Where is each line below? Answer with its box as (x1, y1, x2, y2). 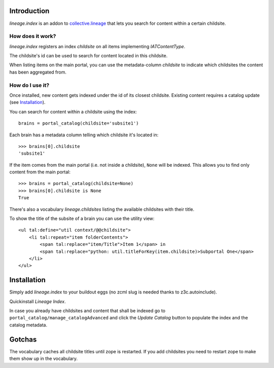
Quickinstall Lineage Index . (9, 298, 66, 304)
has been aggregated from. (9, 69, 67, 75)
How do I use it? (9, 82, 50, 89)
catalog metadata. (9, 322, 48, 328)
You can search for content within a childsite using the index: (9, 108, 137, 115)
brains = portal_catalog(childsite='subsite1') (18, 121, 139, 126)
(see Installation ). (9, 99, 46, 105)
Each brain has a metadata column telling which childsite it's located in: (9, 132, 159, 138)
